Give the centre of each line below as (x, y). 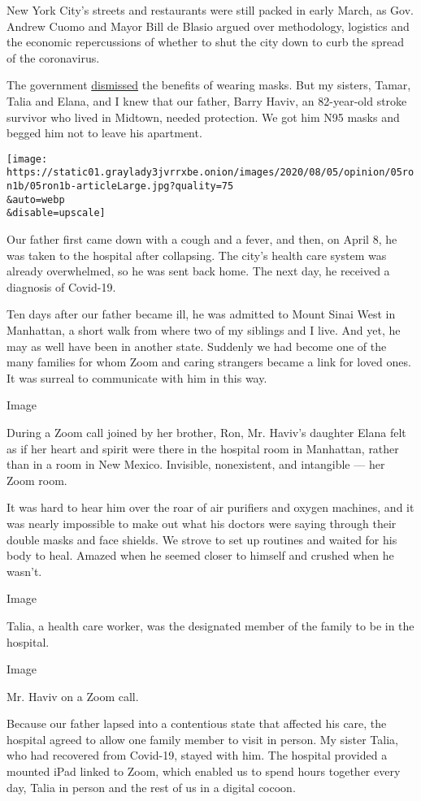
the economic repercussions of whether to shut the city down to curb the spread (205, 42)
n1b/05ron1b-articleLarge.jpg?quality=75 (120, 186)
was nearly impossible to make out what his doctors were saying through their (202, 523)
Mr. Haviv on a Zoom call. (73, 696)
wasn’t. (24, 571)
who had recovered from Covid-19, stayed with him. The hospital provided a (197, 755)
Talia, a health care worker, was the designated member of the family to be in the (210, 625)
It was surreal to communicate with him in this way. (137, 377)
